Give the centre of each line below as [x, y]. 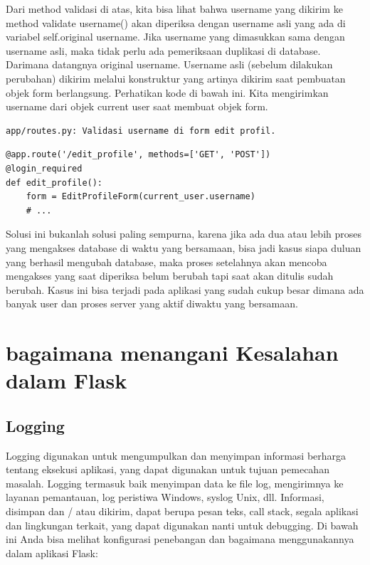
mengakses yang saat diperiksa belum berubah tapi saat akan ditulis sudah [170, 276]
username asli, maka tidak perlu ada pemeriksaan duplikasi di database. [163, 50]
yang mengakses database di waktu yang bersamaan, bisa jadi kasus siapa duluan [184, 247]
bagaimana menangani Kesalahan [172, 353]
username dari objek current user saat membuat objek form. [137, 106]
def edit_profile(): [54, 183]
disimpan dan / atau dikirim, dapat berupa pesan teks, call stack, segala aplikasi [182, 511]
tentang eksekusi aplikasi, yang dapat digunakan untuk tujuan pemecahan [168, 469]
